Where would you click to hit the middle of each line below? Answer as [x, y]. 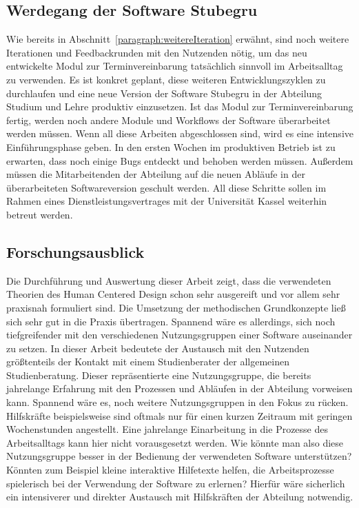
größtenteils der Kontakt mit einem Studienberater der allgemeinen [148, 362]
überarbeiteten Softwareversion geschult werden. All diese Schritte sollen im [166, 187]
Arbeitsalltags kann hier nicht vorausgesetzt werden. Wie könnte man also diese [175, 442]
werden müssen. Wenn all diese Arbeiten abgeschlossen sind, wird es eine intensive [180, 133]
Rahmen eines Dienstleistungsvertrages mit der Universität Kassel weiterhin [167, 201]
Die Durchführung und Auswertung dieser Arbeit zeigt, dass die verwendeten [169, 280]
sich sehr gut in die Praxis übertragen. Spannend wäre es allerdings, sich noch [171, 321]
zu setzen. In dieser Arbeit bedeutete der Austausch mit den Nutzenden [158, 348]
